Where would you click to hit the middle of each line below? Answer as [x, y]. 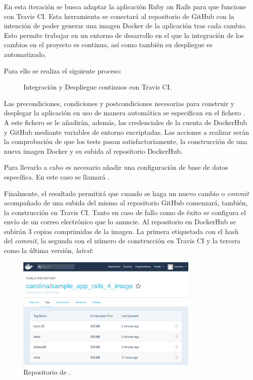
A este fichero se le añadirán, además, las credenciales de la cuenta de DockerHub [126, 122]
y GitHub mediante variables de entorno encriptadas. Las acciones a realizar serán [126, 132]
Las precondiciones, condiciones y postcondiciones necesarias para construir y [119, 103]
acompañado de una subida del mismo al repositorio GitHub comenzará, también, [126, 203]
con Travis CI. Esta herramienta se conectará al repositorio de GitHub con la [119, 16]
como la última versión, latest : [49, 250]
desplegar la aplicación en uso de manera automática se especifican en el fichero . [125, 113]
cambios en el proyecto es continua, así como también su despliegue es [108, 45]
